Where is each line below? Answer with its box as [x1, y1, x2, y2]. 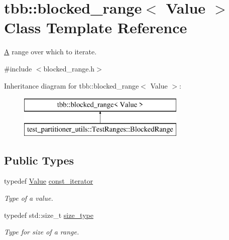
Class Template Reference [4, 17, 187, 38]
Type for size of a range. [4, 226, 79, 237]
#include [4, 63, 32, 73]
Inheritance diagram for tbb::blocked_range [4, 80, 139, 91]
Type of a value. [4, 193, 53, 203]
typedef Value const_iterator [4, 176, 93, 186]
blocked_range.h [43, 63, 95, 73]
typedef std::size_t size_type [4, 209, 93, 220]
